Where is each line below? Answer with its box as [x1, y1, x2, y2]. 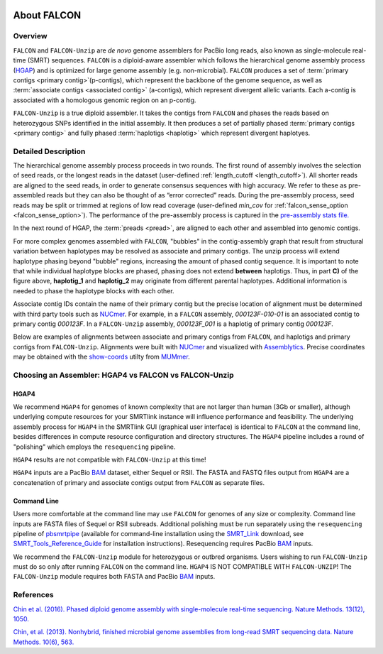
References [13, 590, 54, 600]
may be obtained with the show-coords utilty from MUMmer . [13, 352, 191, 361]
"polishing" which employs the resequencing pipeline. [13, 442, 176, 451]
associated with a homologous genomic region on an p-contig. [13, 96, 196, 104]
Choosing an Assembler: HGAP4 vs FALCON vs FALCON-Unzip [13, 370, 234, 380]
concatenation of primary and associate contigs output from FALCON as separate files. [13, 478, 265, 486]
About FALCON [13, 9, 82, 21]
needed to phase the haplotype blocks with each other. [13, 286, 174, 295]
